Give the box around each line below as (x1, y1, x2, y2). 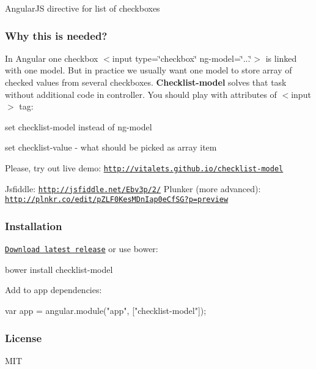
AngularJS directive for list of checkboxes (5, 2, 160, 14)
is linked (265, 51, 297, 64)
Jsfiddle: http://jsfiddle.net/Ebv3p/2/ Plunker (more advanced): (5, 182, 261, 195)
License (5, 330, 42, 345)
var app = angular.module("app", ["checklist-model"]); (5, 304, 207, 316)
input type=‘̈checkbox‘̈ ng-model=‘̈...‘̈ (112, 51, 252, 64)
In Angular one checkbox (5, 51, 98, 64)
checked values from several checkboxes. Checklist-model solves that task (5, 76, 287, 88)
